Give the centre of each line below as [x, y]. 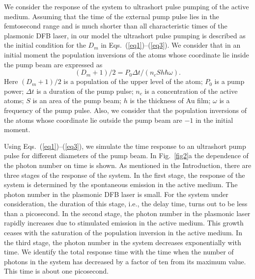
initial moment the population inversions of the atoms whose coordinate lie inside [127, 54]
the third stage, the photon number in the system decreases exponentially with [123, 242]
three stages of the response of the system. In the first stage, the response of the [125, 175]
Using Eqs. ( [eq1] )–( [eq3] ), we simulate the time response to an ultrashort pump [125, 146]
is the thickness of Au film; [170, 100]
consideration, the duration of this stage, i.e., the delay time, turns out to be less [126, 204]
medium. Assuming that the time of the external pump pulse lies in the [112, 16]
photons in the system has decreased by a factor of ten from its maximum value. [125, 261]
